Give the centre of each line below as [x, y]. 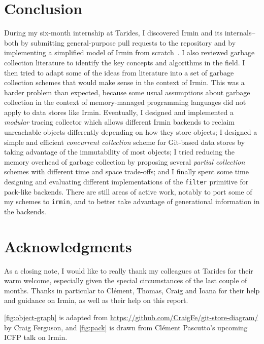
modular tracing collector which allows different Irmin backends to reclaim [119, 122]
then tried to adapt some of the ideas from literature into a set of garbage [119, 72]
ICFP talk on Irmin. [36, 337]
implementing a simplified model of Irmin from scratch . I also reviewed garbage [129, 52]
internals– [240, 33]
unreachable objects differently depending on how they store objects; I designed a [131, 132]
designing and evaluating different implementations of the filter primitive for [126, 182]
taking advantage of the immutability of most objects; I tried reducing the [120, 152]
